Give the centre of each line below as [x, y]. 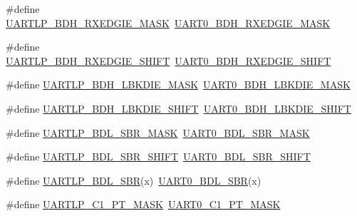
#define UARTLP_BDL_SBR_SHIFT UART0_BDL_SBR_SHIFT [158, 156]
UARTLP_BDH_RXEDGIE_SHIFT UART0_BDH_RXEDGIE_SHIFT [169, 60]
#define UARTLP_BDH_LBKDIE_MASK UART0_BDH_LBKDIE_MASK [178, 84]
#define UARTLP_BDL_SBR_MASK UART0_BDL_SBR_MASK [158, 132]
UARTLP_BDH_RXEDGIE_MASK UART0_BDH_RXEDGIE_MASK [168, 22]
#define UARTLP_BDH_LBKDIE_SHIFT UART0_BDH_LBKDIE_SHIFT [178, 108]
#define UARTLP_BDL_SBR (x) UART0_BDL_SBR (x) [134, 180]
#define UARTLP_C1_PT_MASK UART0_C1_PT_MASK [143, 204]
